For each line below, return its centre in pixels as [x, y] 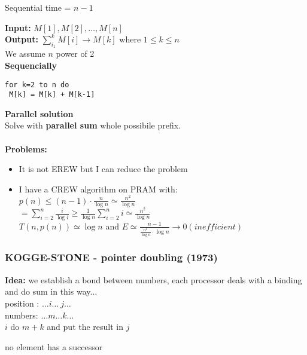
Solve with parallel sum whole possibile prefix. [93, 125]
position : [22, 303]
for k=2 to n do [37, 85]
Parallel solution [39, 113]
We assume [25, 53]
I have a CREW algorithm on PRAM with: [98, 189]
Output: [22, 39]
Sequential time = [38, 7]
